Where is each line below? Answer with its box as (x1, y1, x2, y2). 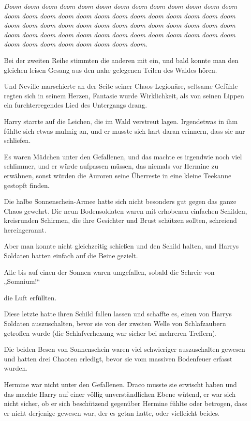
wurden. (4, 363, 28, 373)
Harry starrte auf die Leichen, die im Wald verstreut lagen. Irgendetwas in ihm (4, 116, 238, 126)
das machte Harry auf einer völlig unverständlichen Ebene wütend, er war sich (4, 389, 236, 399)
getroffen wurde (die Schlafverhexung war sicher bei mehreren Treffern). (4, 327, 217, 338)
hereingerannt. (4, 224, 46, 234)
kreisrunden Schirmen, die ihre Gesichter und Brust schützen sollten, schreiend (4, 215, 237, 225)
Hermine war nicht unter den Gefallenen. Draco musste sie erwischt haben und (4, 379, 237, 389)
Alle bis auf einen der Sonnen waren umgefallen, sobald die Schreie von (4, 266, 215, 277)
